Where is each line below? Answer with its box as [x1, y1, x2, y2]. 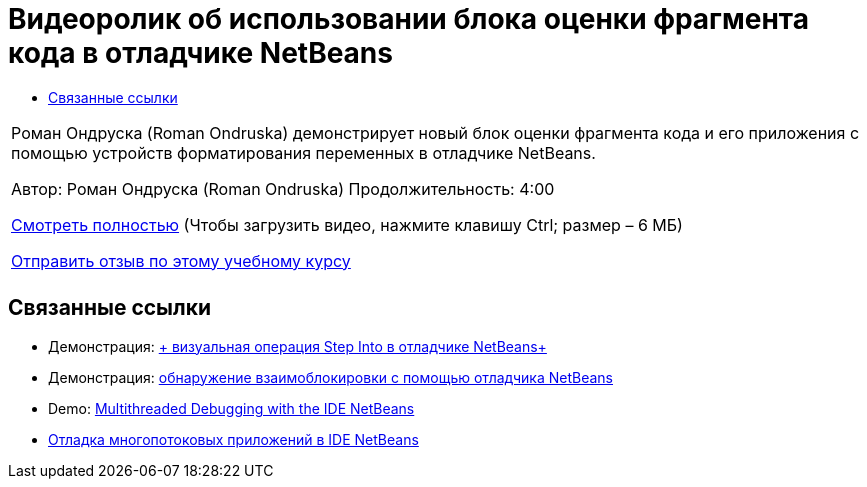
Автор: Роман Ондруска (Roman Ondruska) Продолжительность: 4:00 [11, 178, 555, 199]
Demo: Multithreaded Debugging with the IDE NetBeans [48, 399, 415, 417]
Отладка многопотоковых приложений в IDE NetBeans [48, 430, 419, 448]
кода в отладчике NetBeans [8, 36, 393, 70]
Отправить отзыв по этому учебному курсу [11, 250, 351, 271]
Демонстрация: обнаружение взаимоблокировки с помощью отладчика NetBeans [48, 368, 613, 386]
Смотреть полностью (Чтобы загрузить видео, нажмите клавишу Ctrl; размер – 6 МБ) [11, 214, 683, 235]
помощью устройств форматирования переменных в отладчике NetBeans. [11, 142, 596, 163]
